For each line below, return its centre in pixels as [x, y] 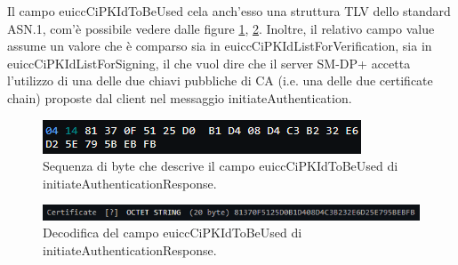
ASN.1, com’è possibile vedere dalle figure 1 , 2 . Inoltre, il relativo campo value [221, 28]
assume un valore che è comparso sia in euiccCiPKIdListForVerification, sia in [220, 46]
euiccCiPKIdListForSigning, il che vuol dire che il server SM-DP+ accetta [209, 63]
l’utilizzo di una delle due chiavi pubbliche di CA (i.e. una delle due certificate [220, 80]
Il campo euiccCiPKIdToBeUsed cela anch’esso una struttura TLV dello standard [229, 11]
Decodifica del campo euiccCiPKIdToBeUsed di [173, 233]
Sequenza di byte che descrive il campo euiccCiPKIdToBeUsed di [221, 166]
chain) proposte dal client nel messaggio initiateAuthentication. [180, 97]
